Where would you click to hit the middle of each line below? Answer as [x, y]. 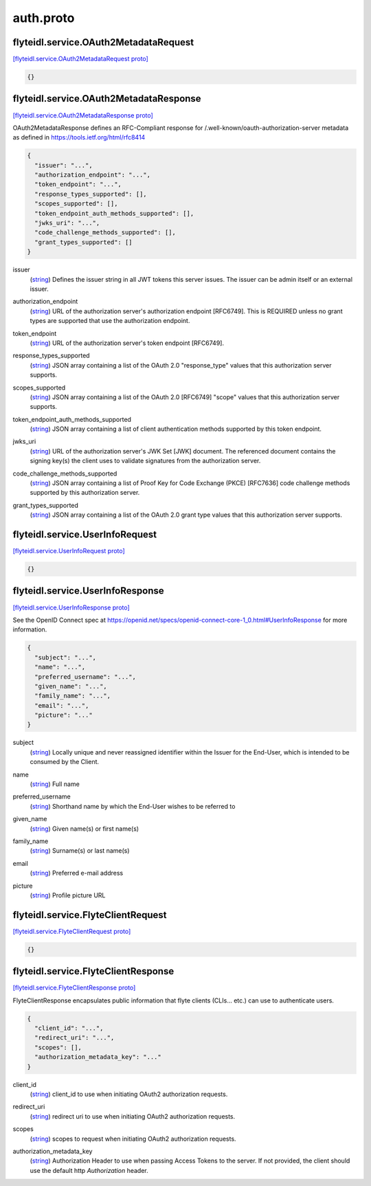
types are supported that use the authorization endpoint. [110, 321]
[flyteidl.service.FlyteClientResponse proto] [74, 988]
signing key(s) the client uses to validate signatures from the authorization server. [145, 461]
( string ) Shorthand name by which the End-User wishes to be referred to [133, 806]
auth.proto [44, 18]
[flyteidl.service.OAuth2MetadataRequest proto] [81, 59]
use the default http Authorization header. [89, 1170]
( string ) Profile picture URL [68, 895]
